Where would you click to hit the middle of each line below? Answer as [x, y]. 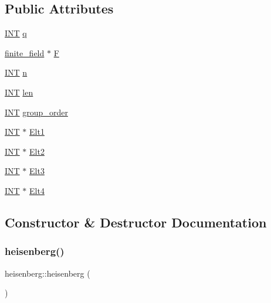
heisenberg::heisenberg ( [48, 273]
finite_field [25, 52]
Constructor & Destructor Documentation [136, 222]
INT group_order [36, 112]
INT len [19, 92]
